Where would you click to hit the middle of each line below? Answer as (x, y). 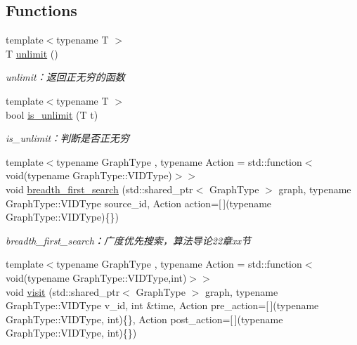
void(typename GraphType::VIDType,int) (96, 277)
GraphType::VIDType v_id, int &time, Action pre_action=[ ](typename (162, 305)
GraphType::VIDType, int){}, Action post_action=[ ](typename (144, 319)
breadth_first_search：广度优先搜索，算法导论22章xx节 (129, 240)
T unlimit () (32, 53)
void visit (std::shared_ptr (63, 291)
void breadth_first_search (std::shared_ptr (99, 189)
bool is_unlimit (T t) (52, 114)
